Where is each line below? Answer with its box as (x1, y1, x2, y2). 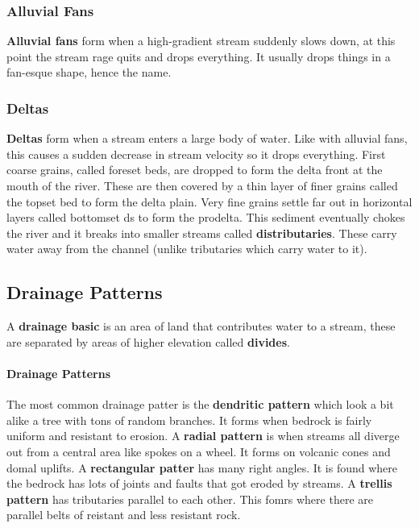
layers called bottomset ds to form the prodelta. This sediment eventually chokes (6, 209, 405, 226)
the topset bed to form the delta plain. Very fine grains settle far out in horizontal (6, 193, 413, 210)
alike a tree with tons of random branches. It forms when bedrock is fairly (6, 411, 372, 428)
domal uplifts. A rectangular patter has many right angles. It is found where (6, 459, 398, 476)
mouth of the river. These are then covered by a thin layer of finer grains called (6, 177, 398, 193)
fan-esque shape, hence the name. (6, 64, 172, 81)
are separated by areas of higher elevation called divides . (6, 333, 290, 350)
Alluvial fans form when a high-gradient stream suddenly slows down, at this (6, 32, 396, 49)
